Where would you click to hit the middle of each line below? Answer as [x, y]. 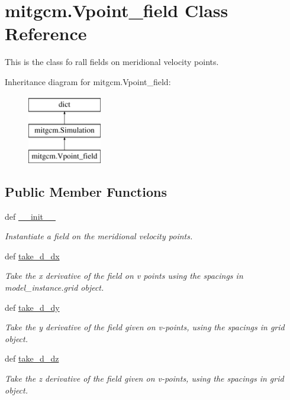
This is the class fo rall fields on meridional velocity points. [112, 62]
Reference [46, 33]
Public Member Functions [86, 191]
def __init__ [30, 216]
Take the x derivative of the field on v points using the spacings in [124, 276]
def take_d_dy [32, 307]
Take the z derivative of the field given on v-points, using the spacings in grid [144, 378]
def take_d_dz [32, 358]
